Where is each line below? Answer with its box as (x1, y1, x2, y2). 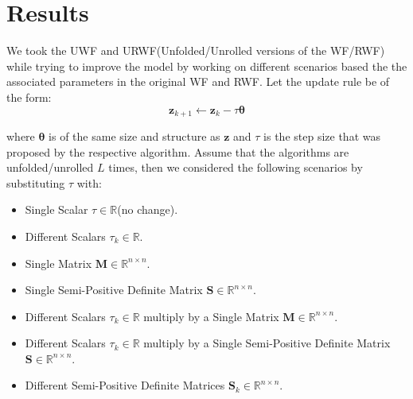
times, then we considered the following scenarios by (108, 159, 363, 176)
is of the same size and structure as (49, 127, 220, 144)
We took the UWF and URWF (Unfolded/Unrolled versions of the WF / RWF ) (6, 42, 385, 59)
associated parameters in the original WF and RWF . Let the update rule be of (6, 73, 390, 90)
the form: (6, 88, 52, 105)
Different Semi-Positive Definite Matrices (25, 377, 225, 393)
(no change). (117, 201, 178, 218)
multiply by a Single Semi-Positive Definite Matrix (143, 335, 391, 351)
